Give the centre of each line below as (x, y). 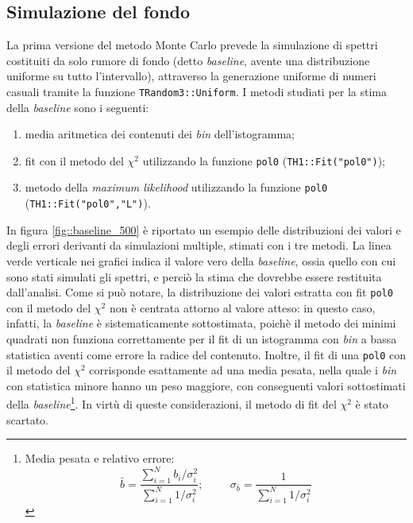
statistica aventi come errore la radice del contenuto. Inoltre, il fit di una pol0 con (206, 354)
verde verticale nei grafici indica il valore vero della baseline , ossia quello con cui (201, 260)
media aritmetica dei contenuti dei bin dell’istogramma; (160, 134)
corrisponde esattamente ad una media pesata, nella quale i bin (243, 370)
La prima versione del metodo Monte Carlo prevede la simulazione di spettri (192, 45)
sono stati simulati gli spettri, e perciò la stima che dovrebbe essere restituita (194, 276)
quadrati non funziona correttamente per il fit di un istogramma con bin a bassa (202, 339)
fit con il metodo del (74, 160)
